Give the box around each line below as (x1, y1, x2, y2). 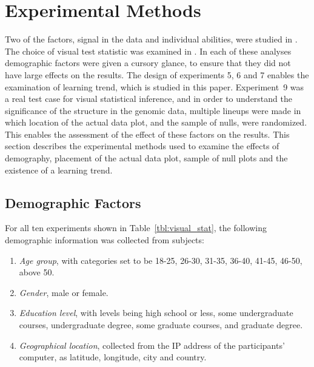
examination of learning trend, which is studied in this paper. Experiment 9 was (5, 80, 304, 93)
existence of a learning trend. (5, 163, 113, 176)
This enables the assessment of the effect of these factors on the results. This (5, 127, 290, 140)
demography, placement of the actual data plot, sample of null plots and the (5, 152, 288, 164)
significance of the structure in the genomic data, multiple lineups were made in (5, 104, 301, 116)
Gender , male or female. (19, 286, 109, 298)
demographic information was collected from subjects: (5, 234, 204, 246)
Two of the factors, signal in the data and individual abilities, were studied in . (5, 33, 298, 45)
